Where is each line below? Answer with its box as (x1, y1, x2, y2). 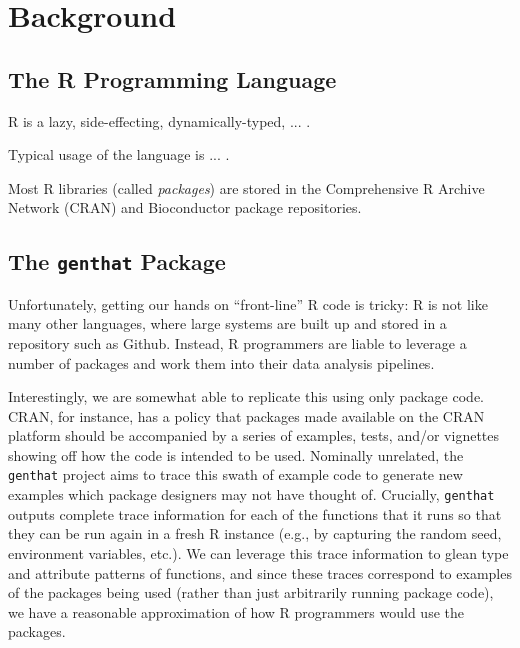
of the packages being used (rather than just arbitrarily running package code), (8, 582, 494, 603)
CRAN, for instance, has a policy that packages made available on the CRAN (8, 405, 485, 426)
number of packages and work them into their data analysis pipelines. (8, 352, 435, 373)
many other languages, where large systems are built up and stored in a (8, 313, 447, 334)
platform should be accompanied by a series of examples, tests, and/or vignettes (8, 425, 500, 446)
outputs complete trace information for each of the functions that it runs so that (8, 503, 502, 524)
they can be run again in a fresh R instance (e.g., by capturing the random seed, (8, 523, 502, 544)
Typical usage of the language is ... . (8, 144, 230, 165)
